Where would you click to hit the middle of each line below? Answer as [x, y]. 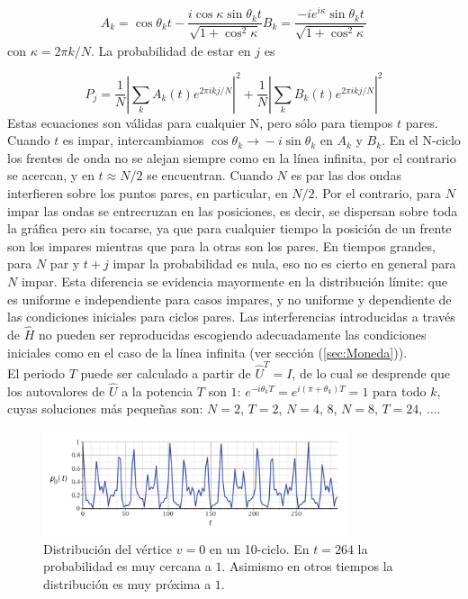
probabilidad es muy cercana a [127, 566]
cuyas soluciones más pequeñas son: [105, 408]
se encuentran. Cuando [210, 175]
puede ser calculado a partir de [166, 372]
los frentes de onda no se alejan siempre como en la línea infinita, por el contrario [232, 157]
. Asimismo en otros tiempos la [307, 566]
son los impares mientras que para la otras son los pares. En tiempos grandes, [221, 245]
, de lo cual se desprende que [371, 372]
